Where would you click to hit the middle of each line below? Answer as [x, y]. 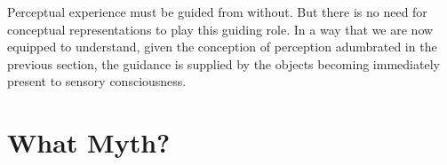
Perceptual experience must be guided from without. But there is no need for [217, 12]
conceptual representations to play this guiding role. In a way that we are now [220, 29]
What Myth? [89, 142]
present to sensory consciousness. [97, 81]
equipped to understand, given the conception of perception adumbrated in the [222, 47]
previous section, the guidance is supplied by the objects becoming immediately [223, 63]
